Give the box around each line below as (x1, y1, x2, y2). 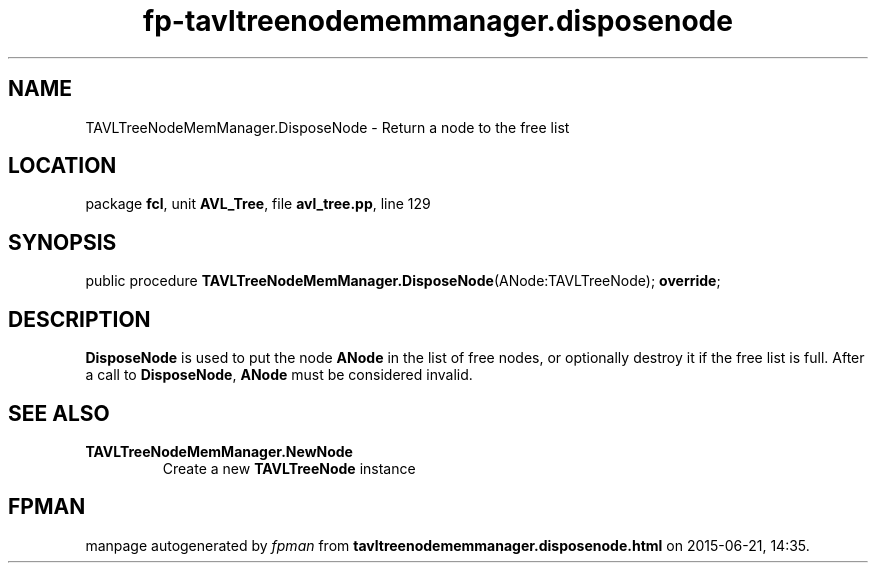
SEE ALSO (8, 400, 110, 426)
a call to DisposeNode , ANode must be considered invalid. (85, 366, 473, 384)
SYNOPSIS (8, 229, 117, 255)
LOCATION (8, 153, 117, 179)
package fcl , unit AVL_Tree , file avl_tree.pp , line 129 (85, 195, 431, 213)
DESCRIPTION (8, 306, 151, 332)
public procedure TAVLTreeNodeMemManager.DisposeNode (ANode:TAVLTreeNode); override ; (85, 272, 721, 290)
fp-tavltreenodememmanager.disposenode (143, 4, 733, 38)
